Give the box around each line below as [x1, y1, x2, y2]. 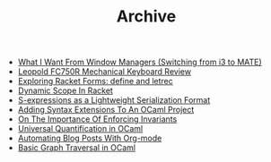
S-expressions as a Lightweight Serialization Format [17, 95, 211, 106]
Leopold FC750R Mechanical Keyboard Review [17, 66, 191, 77]
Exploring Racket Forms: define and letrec [17, 76, 173, 87]
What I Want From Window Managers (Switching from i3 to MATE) [17, 56, 262, 68]
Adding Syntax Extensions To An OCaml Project [17, 105, 195, 115]
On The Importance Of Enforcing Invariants [17, 114, 178, 124]
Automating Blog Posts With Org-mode [17, 132, 162, 144]
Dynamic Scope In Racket [17, 85, 114, 96]
